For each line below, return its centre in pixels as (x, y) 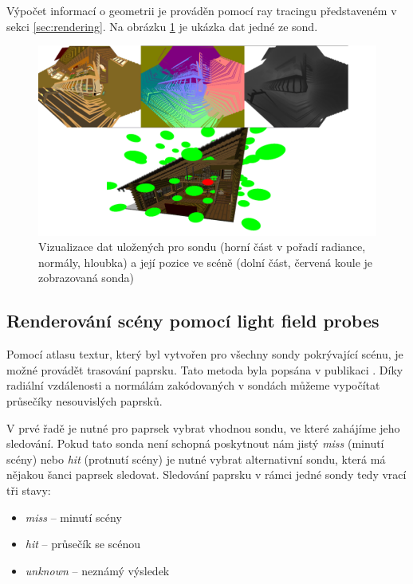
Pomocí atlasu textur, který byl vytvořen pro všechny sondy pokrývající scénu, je (205, 354)
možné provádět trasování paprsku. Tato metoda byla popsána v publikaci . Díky (205, 369)
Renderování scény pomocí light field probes (193, 321)
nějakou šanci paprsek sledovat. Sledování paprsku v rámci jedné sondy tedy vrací (206, 474)
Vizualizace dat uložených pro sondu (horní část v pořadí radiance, (202, 247)
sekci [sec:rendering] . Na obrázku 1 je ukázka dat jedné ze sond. (162, 26)
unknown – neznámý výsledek (97, 570)
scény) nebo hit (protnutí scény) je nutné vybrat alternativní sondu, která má (196, 459)
